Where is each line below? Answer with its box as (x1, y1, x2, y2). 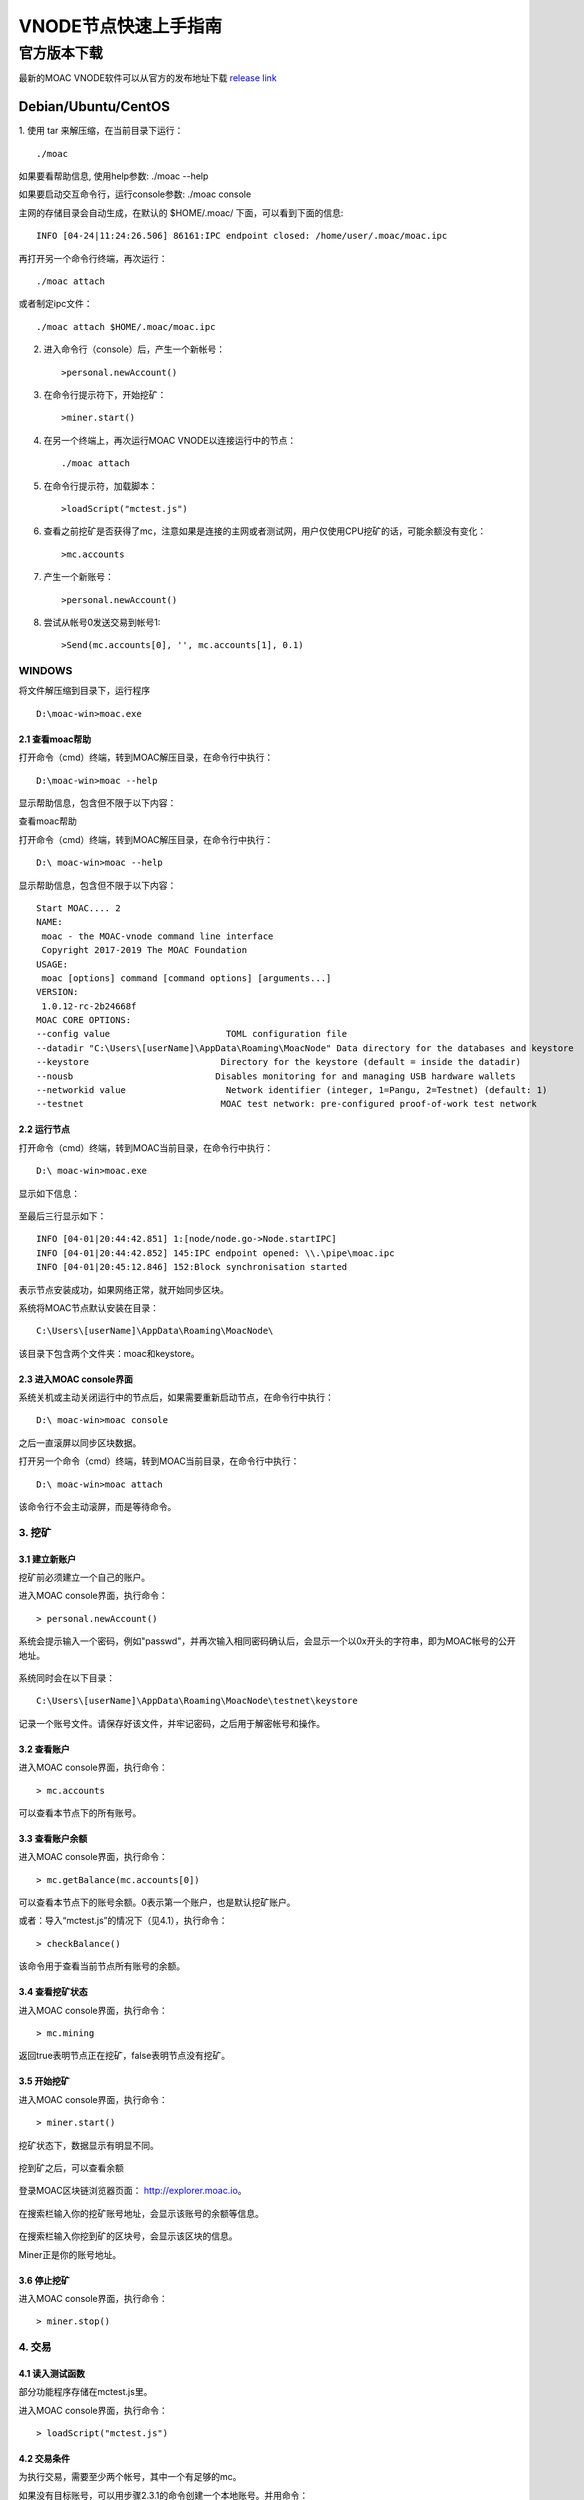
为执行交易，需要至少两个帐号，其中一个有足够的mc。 (18, 2471, 242, 2483)
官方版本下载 (18, 44, 104, 62)
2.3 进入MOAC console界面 (18, 1373, 134, 1385)
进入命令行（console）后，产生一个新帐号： (43, 343, 225, 355)
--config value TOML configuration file (36, 1028, 348, 1040)
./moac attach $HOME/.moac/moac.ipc (36, 321, 216, 332)
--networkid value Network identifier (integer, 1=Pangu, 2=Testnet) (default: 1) (36, 1085, 548, 1096)
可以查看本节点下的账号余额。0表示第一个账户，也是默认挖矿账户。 (18, 1896, 296, 1909)
